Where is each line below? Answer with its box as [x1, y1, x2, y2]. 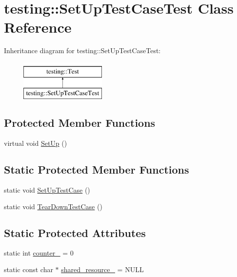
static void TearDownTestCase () [4, 201, 102, 211]
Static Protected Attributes [4, 225, 146, 240]
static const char [4, 264, 53, 275]
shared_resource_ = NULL [61, 264, 144, 275]
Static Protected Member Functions [4, 162, 189, 177]
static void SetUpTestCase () [4, 185, 90, 195]
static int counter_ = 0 [4, 248, 74, 258]
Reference [4, 17, 72, 37]
